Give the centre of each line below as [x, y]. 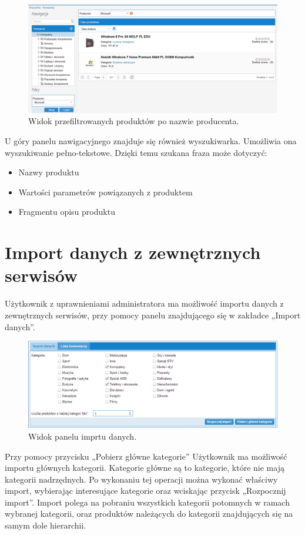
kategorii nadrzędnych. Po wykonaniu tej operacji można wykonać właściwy [141, 479]
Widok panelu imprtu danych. [83, 436]
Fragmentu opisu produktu [67, 212]
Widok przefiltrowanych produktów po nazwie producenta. [134, 121]
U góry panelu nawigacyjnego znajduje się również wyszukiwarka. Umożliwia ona [151, 141]
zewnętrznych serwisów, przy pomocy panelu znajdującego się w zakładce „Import [153, 315]
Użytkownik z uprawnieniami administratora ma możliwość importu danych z [144, 303]
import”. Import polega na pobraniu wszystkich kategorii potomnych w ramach [147, 502]
